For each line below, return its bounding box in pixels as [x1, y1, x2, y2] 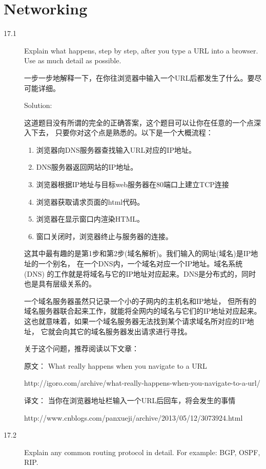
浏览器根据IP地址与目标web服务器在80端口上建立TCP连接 [36, 179, 229, 190]
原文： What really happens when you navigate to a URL [24, 360, 207, 371]
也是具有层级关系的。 [24, 278, 96, 289]
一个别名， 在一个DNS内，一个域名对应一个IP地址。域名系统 [38, 258, 243, 269]
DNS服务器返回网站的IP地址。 [36, 161, 138, 172]
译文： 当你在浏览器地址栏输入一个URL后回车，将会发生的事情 [24, 394, 236, 405]
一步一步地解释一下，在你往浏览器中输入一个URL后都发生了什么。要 [24, 72, 255, 83]
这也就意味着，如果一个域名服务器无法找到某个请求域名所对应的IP [24, 316, 247, 326]
